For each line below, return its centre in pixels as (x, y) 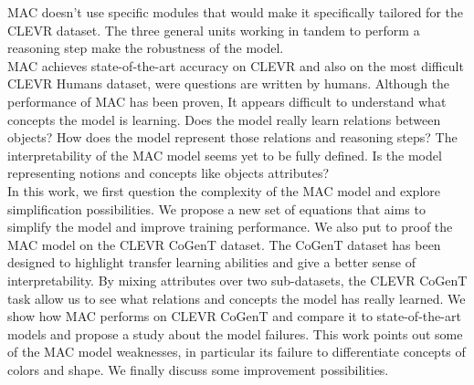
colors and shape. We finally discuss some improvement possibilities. (198, 369)
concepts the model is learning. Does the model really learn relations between (224, 119)
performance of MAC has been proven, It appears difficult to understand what (227, 101)
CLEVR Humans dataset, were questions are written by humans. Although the (229, 83)
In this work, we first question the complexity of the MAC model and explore (224, 190)
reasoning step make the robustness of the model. (146, 48)
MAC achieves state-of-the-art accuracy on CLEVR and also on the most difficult (236, 65)
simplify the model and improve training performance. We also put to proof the (230, 227)
